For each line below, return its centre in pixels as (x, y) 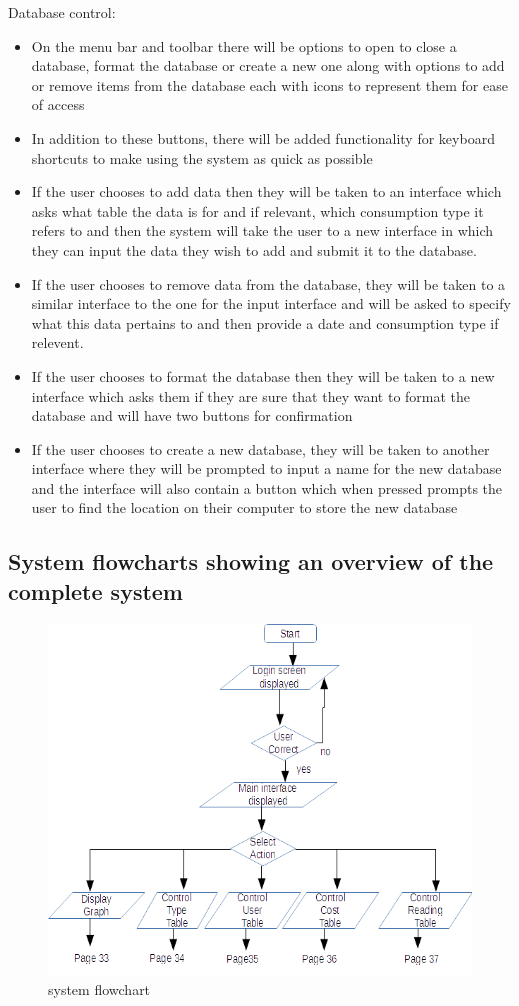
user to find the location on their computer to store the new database (244, 507)
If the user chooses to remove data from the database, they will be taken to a (268, 283)
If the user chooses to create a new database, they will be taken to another (260, 448)
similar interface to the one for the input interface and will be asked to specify (271, 303)
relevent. (57, 342)
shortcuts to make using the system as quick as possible (202, 157)
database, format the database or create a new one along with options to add (268, 65)
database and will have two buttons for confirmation (192, 415)
